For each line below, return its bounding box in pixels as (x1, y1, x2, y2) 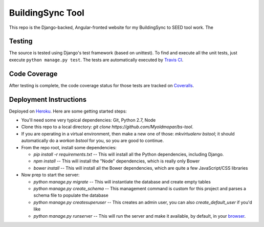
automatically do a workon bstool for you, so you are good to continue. (21, 137, 164, 144)
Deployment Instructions (9, 95, 87, 104)
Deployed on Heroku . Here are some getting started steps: (9, 108, 127, 114)
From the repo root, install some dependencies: (21, 144, 117, 150)
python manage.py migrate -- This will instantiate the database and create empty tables (33, 179, 211, 184)
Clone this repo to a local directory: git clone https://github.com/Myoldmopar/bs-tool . (21, 124, 194, 130)
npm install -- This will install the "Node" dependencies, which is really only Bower (33, 158, 200, 164)
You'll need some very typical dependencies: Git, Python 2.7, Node (21, 117, 156, 123)
